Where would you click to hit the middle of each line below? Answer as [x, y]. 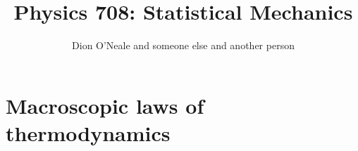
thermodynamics [88, 132]
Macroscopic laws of [105, 105]
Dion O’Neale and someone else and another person [183, 45]
